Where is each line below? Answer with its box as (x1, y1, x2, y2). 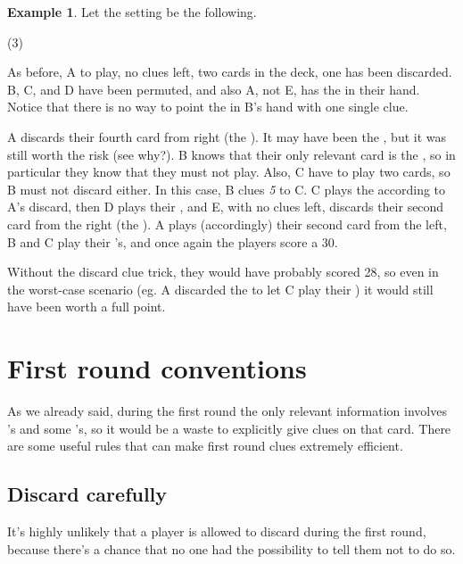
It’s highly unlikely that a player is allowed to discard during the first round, (7, 522, 426, 541)
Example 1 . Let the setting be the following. (7, 3, 257, 21)
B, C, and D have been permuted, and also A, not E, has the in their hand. (7, 79, 420, 98)
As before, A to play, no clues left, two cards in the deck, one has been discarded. (7, 62, 452, 81)
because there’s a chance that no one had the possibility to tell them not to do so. (7, 539, 456, 558)
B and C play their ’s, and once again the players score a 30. (7, 232, 338, 251)
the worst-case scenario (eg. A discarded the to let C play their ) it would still (7, 279, 434, 298)
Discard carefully (7, 480, 168, 508)
